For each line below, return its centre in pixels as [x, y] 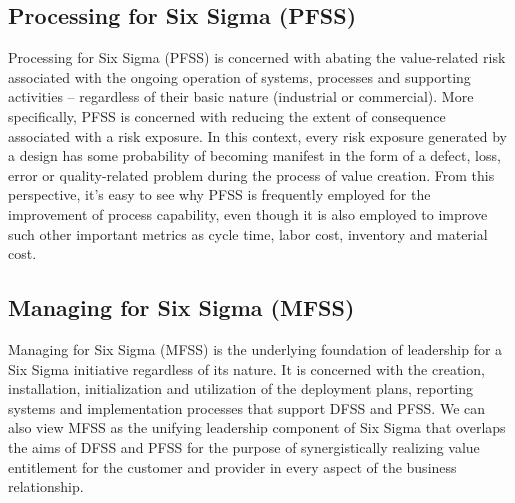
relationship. [46, 486]
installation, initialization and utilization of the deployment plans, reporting [241, 388]
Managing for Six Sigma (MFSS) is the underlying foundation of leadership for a [255, 348]
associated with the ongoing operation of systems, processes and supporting [239, 76]
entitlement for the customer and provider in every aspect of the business [232, 466]
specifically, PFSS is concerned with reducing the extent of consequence [227, 115]
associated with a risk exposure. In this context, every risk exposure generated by [257, 135]
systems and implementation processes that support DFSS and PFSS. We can [247, 407]
